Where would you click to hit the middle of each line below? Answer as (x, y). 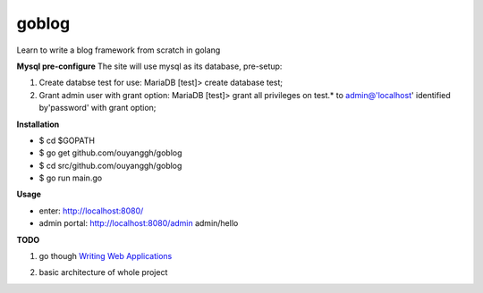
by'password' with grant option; (97, 108)
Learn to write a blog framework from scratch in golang (119, 50)
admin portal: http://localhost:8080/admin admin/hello (139, 223)
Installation (38, 124)
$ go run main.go (71, 178)
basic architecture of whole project (103, 272)
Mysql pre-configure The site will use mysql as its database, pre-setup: (149, 66)
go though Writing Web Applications (106, 256)
